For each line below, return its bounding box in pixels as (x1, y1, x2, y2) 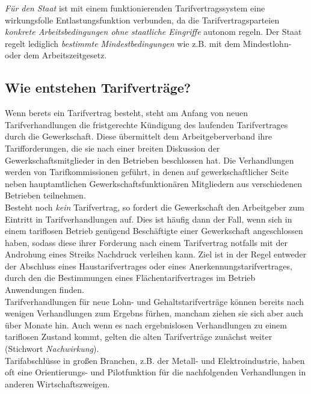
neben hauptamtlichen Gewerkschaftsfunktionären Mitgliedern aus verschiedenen (5, 177, 303, 189)
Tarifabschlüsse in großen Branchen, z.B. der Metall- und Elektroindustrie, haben (5, 354, 305, 366)
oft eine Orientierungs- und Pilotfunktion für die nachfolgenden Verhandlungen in (5, 366, 306, 378)
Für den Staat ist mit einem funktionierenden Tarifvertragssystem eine (5, 2, 265, 14)
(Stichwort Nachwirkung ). (5, 342, 99, 355)
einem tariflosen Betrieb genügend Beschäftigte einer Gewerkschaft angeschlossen (5, 224, 303, 237)
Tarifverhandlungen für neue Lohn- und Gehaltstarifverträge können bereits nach (5, 295, 304, 307)
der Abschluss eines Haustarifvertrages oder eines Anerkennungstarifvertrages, (5, 259, 292, 272)
